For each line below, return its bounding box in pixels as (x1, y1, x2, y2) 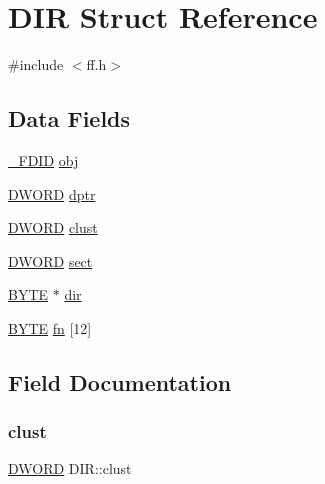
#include (8, 54, 64, 75)
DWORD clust (8, 217, 98, 238)
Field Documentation (8, 366, 232, 397)
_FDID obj (8, 149, 79, 170)
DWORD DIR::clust (8, 458, 132, 479)
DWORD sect (8, 250, 93, 271)
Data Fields (8, 103, 131, 134)
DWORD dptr (8, 183, 96, 204)
